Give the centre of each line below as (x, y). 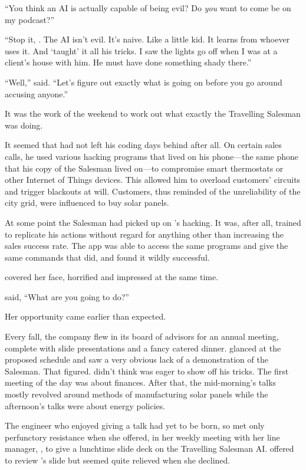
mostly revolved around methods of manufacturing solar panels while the (136, 394)
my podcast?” (30, 19)
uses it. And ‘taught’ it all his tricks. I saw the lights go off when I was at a (141, 50)
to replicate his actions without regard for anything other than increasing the (144, 234)
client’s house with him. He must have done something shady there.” (128, 62)
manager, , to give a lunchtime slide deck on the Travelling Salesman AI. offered (149, 448)
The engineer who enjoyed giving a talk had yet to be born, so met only (135, 425)
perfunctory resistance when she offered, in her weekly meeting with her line (142, 437)
